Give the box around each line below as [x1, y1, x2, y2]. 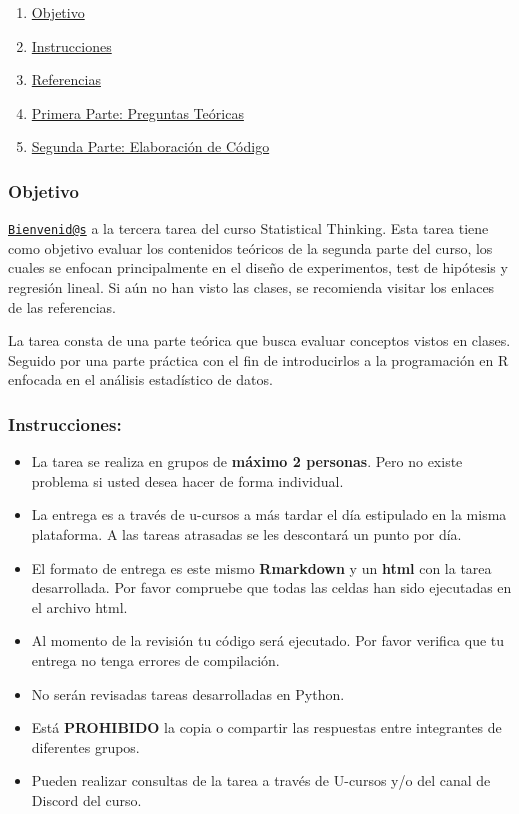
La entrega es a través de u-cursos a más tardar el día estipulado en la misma [31, 504, 507, 525]
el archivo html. [31, 596, 128, 617]
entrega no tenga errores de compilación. [31, 649, 280, 670]
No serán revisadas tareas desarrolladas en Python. [31, 683, 345, 704]
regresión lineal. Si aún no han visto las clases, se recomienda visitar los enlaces [8, 277, 495, 298]
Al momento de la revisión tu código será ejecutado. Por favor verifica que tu [31, 630, 505, 651]
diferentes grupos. [31, 736, 140, 757]
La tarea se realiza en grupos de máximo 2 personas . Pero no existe [31, 451, 463, 472]
